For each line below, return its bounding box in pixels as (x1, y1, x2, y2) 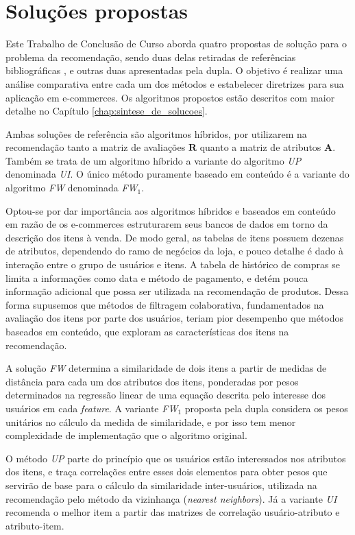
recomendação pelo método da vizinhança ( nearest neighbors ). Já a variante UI (5, 491, 337, 506)
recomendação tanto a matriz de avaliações (5, 140, 186, 154)
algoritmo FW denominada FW (5, 180, 138, 195)
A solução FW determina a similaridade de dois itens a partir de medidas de (5, 361, 327, 375)
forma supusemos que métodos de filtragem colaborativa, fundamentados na (5, 297, 324, 311)
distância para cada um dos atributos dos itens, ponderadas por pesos (5, 374, 299, 388)
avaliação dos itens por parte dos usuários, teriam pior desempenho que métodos (5, 311, 344, 325)
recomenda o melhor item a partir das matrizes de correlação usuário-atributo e (5, 505, 340, 519)
